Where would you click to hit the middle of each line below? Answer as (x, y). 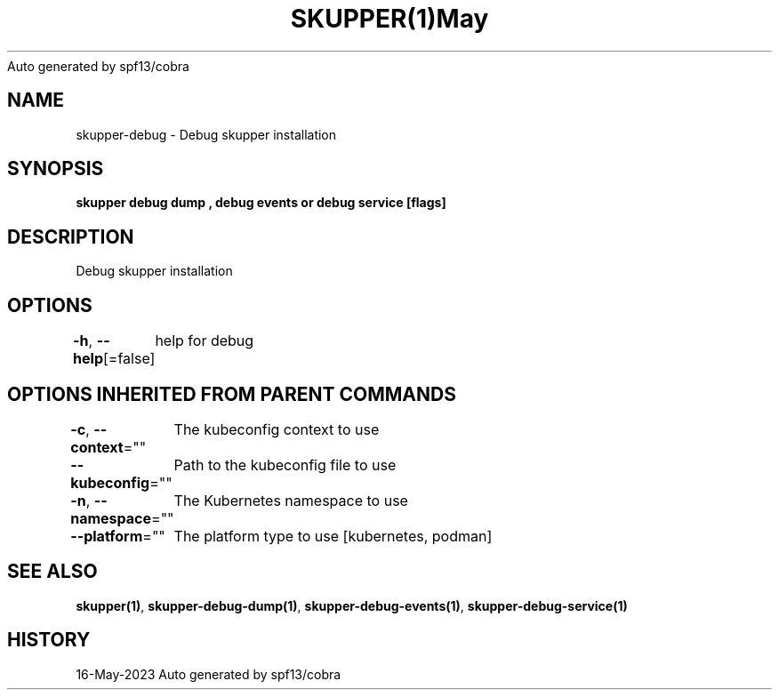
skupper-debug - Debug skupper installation (206, 134)
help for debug (205, 341)
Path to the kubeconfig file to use (285, 465)
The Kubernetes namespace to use (291, 500)
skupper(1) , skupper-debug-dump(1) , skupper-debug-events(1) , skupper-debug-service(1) (352, 605)
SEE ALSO (52, 572)
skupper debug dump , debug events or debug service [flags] (261, 203)
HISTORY (49, 640)
